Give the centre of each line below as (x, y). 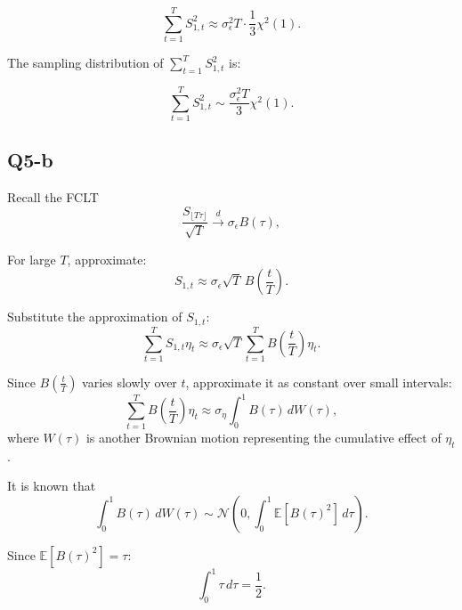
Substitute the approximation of (95, 317)
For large (32, 259)
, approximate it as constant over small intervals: (319, 382)
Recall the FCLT (53, 197)
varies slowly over (130, 382)
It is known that (52, 486)
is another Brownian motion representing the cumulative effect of (263, 437)
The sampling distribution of (85, 63)
